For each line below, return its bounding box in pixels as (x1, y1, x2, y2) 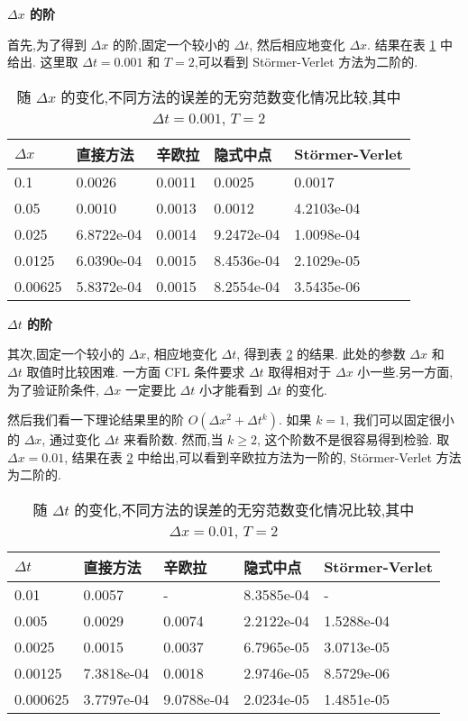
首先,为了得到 (7, 34, 87, 53)
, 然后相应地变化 (249, 34, 345, 53)
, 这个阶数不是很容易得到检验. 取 (257, 430, 450, 449)
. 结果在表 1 (367, 34, 436, 53)
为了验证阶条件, (7, 379, 99, 398)
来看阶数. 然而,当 (123, 430, 224, 449)
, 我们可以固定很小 (345, 410, 454, 429)
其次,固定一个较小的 (7, 344, 124, 363)
